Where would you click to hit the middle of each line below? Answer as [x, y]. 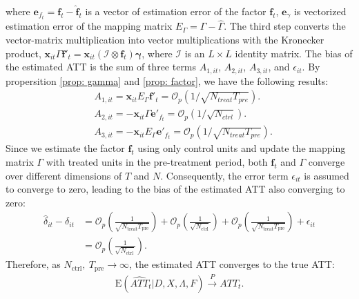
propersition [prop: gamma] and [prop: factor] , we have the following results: [167, 80]
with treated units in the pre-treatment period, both [157, 161]
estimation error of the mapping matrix [89, 26]
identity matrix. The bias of [294, 53]
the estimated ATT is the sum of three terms [101, 67]
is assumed [327, 175]
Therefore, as [33, 264]
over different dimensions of [64, 175]
